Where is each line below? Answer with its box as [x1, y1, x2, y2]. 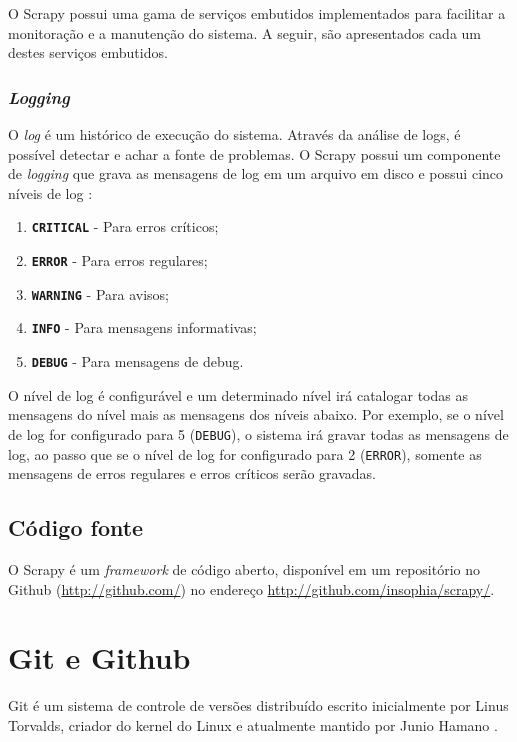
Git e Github [8, 637, 191, 678]
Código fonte [8, 512, 144, 543]
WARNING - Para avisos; [31, 283, 170, 304]
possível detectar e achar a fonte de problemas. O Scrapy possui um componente [8, 143, 501, 164]
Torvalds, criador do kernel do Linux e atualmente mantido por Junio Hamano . [8, 714, 498, 735]
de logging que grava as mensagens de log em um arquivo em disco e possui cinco [8, 163, 504, 184]
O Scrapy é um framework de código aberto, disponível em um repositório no [8, 558, 480, 579]
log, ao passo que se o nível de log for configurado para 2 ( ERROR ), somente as [8, 443, 482, 464]
